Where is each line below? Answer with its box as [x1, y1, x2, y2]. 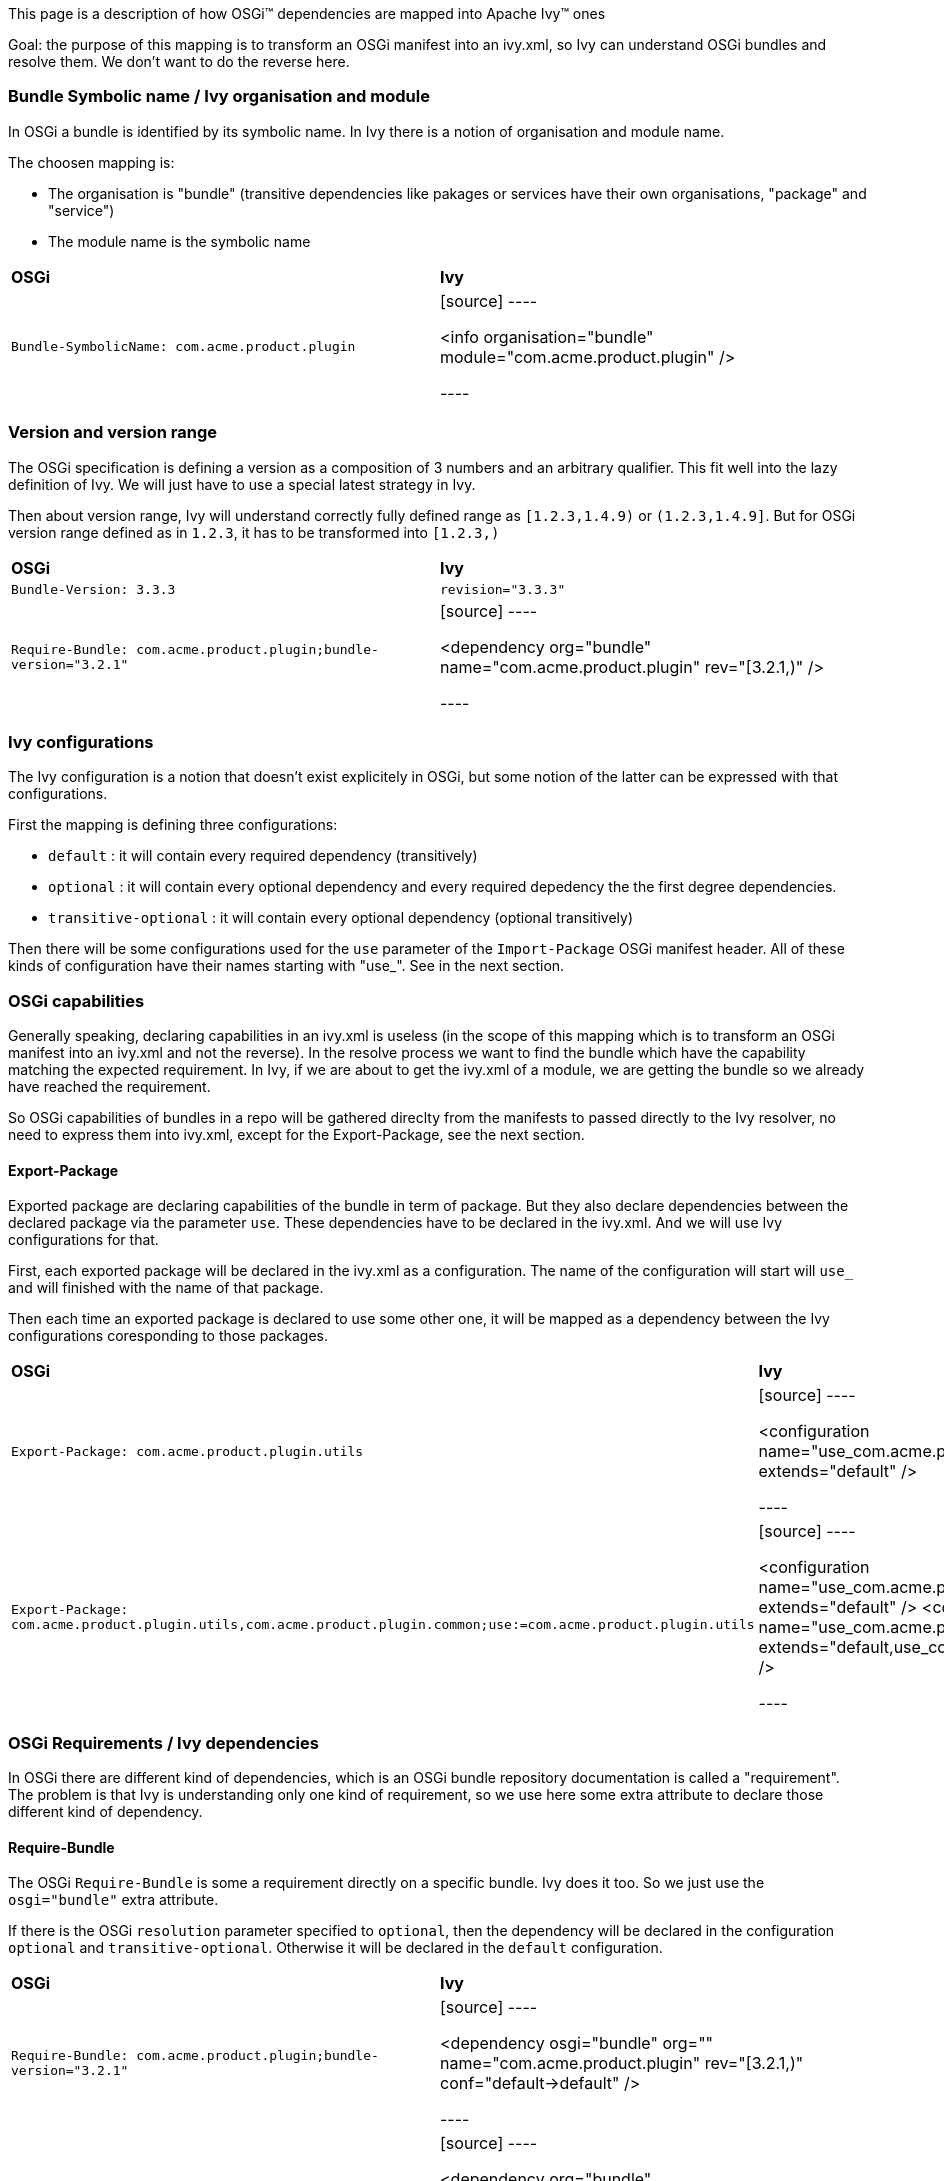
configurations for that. [8, 1231, 159, 1249]
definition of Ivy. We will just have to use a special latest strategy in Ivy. [8, 475, 476, 493]
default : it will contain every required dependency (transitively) [48, 847, 478, 865]
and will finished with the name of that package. [8, 1279, 324, 1297]
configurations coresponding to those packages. [8, 1327, 328, 1345]
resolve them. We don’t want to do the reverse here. [8, 53, 350, 70]
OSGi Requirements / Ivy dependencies [8, 1732, 319, 1753]
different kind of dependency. [8, 1802, 203, 1820]
